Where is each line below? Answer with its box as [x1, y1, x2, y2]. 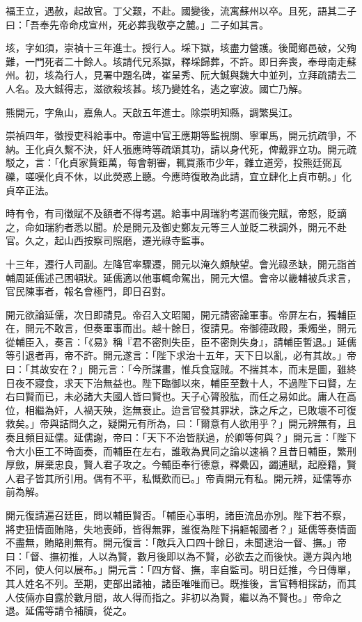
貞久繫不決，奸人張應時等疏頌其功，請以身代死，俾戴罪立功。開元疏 [44, 141, 356, 156]
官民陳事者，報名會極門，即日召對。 [6, 284, 171, 298]
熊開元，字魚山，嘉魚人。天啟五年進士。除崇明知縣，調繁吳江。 [6, 104, 298, 119]
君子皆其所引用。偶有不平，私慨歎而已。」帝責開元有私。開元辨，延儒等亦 [15, 470, 352, 485]
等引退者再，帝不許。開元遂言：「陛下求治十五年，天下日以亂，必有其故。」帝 [6, 348, 356, 362]
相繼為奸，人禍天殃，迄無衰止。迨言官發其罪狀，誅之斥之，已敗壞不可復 [24, 402, 356, 417]
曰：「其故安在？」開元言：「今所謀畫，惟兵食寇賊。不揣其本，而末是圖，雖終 [6, 362, 356, 376]
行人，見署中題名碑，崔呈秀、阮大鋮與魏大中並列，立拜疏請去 [63, 67, 347, 82]
